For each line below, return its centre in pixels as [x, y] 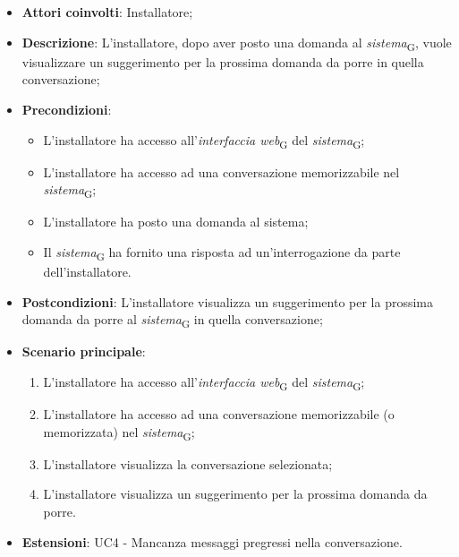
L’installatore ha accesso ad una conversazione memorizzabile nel [221, 171]
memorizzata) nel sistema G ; [119, 433]
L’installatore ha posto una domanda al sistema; [176, 222]
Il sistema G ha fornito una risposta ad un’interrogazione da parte [222, 253]
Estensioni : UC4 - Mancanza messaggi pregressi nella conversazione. [212, 541]
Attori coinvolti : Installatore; [107, 12]
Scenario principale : [84, 351]
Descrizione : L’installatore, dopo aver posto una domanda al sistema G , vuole [237, 43]
